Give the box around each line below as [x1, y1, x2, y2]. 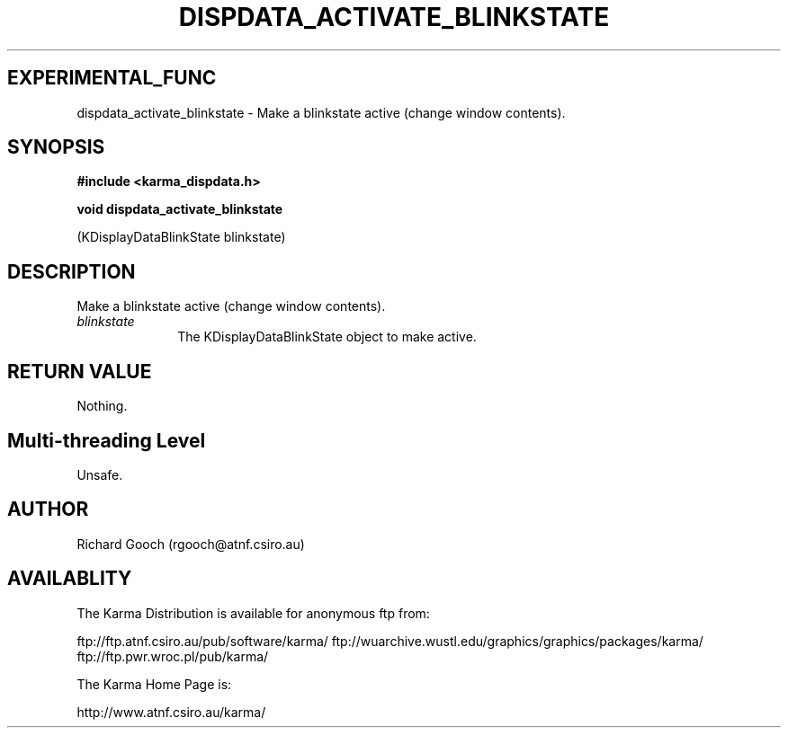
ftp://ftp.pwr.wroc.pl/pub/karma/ [76, 648, 269, 664]
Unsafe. [76, 466, 123, 483]
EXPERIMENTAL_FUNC [7, 66, 217, 90]
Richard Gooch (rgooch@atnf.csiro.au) [76, 536, 305, 552]
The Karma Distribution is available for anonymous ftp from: [76, 605, 430, 621]
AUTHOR [7, 498, 89, 521]
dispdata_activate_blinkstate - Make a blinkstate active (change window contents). [76, 104, 566, 120]
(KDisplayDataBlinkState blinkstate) [76, 229, 286, 245]
